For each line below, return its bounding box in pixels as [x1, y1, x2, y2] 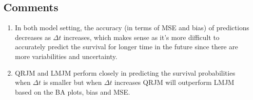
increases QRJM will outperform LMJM [114, 77, 234, 87]
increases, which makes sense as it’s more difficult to [63, 32, 220, 42]
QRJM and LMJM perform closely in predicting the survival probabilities [15, 67, 235, 78]
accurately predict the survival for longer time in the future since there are [15, 41, 238, 52]
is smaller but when [43, 77, 102, 87]
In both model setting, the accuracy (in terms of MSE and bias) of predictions [15, 22, 249, 33]
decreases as [15, 32, 51, 42]
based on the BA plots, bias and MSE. [15, 86, 130, 97]
